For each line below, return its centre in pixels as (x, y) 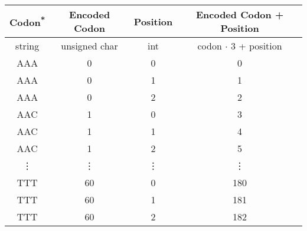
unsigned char (89, 46)
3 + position (256, 46)
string (27, 46)
